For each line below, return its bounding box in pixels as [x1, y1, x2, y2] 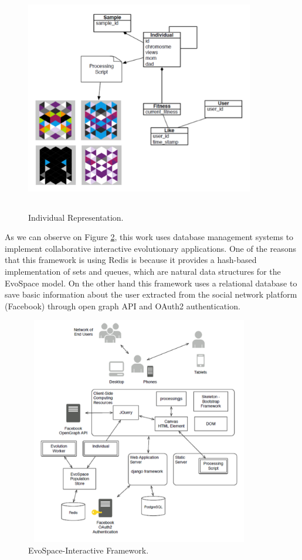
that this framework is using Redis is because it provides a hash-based [5, 254, 257, 266]
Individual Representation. [28, 211, 124, 223]
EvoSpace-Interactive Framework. [28, 544, 149, 556]
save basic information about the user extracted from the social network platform [5, 288, 297, 301]
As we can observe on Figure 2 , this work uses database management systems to [5, 231, 294, 243]
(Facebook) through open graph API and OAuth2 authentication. [5, 299, 240, 312]
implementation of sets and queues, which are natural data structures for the [5, 265, 281, 277]
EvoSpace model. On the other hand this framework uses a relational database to [5, 276, 297, 289]
